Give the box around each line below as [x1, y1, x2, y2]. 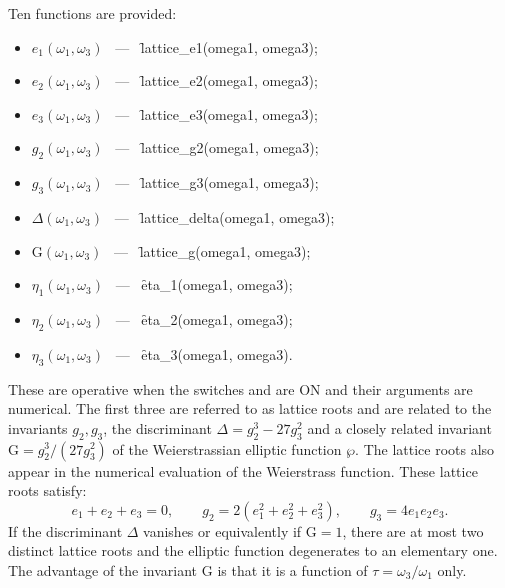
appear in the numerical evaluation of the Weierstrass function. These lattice [8, 460, 478, 481]
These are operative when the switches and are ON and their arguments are [8, 378, 473, 399]
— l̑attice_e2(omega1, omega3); [115, 70, 318, 91]
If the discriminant [8, 520, 123, 541]
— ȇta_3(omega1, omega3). [115, 343, 293, 364]
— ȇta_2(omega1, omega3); [115, 308, 293, 329]
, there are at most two [342, 520, 484, 541]
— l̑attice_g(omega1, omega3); [113, 240, 311, 261]
